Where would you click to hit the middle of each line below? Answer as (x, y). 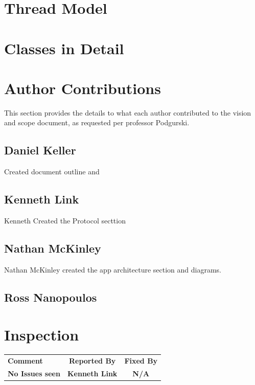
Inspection (42, 335)
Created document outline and (52, 172)
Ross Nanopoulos (51, 297)
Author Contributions (83, 88)
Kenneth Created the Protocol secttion (65, 221)
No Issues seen (34, 373)
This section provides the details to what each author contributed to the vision (128, 112)
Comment (25, 361)
